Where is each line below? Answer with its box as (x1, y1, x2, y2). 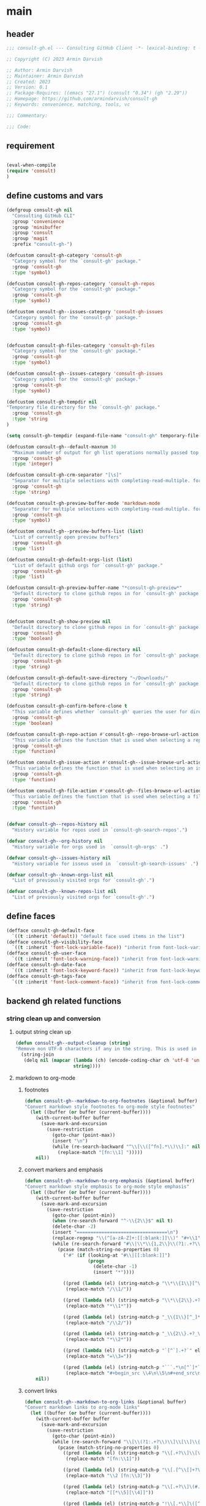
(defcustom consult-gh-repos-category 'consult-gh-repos (6, 281, 155, 287)
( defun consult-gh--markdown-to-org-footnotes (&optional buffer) (24, 1098, 198, 1104)
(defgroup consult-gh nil (6, 207, 72, 213)
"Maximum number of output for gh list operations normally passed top (12, 450, 199, 456)
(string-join (21, 1051, 55, 1058)
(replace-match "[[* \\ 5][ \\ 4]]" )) (65, 1489, 154, 1496)
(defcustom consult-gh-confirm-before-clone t (6, 703, 128, 709)
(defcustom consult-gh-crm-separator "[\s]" (6, 472, 122, 478)
